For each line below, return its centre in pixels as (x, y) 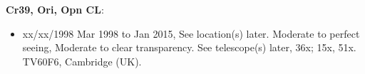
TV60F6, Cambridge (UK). (82, 61)
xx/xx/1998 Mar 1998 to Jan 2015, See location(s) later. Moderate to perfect (191, 33)
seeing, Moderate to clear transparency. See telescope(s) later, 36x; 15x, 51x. (189, 47)
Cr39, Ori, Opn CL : (55, 9)
